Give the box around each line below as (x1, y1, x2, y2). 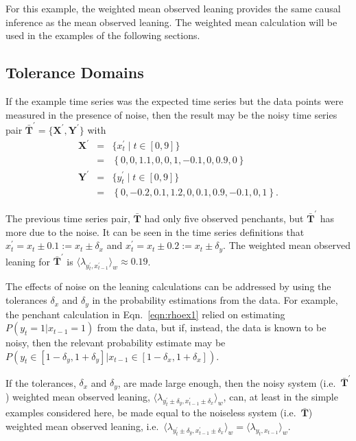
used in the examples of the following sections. (5, 28, 200, 43)
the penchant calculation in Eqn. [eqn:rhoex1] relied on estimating (5, 307, 285, 321)
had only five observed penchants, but (144, 211, 304, 226)
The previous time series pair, (5, 211, 130, 226)
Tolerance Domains (5, 62, 144, 83)
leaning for (5, 254, 51, 268)
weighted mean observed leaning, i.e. (5, 418, 159, 433)
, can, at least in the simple (223, 389, 338, 403)
